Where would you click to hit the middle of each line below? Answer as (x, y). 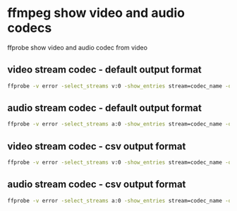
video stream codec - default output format (105, 70)
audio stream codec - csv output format (97, 185)
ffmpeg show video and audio (96, 13)
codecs (30, 28)
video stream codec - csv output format (97, 146)
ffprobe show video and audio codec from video (78, 47)
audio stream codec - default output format (105, 108)
